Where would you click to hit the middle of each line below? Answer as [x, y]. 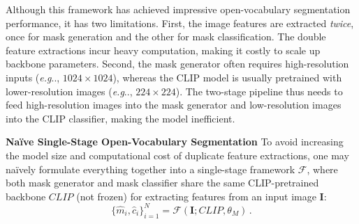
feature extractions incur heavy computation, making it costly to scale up [163, 50]
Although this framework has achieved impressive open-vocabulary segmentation [178, 9]
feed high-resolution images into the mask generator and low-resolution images [174, 105]
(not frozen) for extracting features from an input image [196, 196]
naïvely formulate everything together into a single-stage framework [151, 169]
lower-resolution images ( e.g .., [69, 91]
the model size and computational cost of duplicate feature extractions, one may [177, 155]
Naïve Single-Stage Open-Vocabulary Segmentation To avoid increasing [175, 142]
